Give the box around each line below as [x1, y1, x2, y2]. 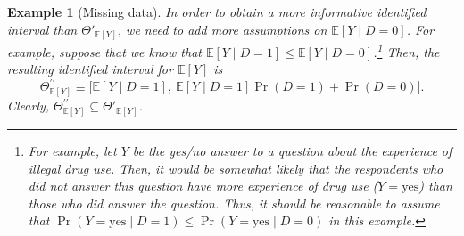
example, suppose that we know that [7, 42, 202, 61]
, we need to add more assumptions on [117, 20, 327, 38]
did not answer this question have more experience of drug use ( [28, 176, 378, 195]
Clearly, [7, 96, 50, 115]
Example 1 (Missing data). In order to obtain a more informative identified [7, 3, 427, 20]
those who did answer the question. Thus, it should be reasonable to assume [28, 193, 440, 212]
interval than [7, 20, 78, 38]
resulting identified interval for [7, 60, 173, 78]
